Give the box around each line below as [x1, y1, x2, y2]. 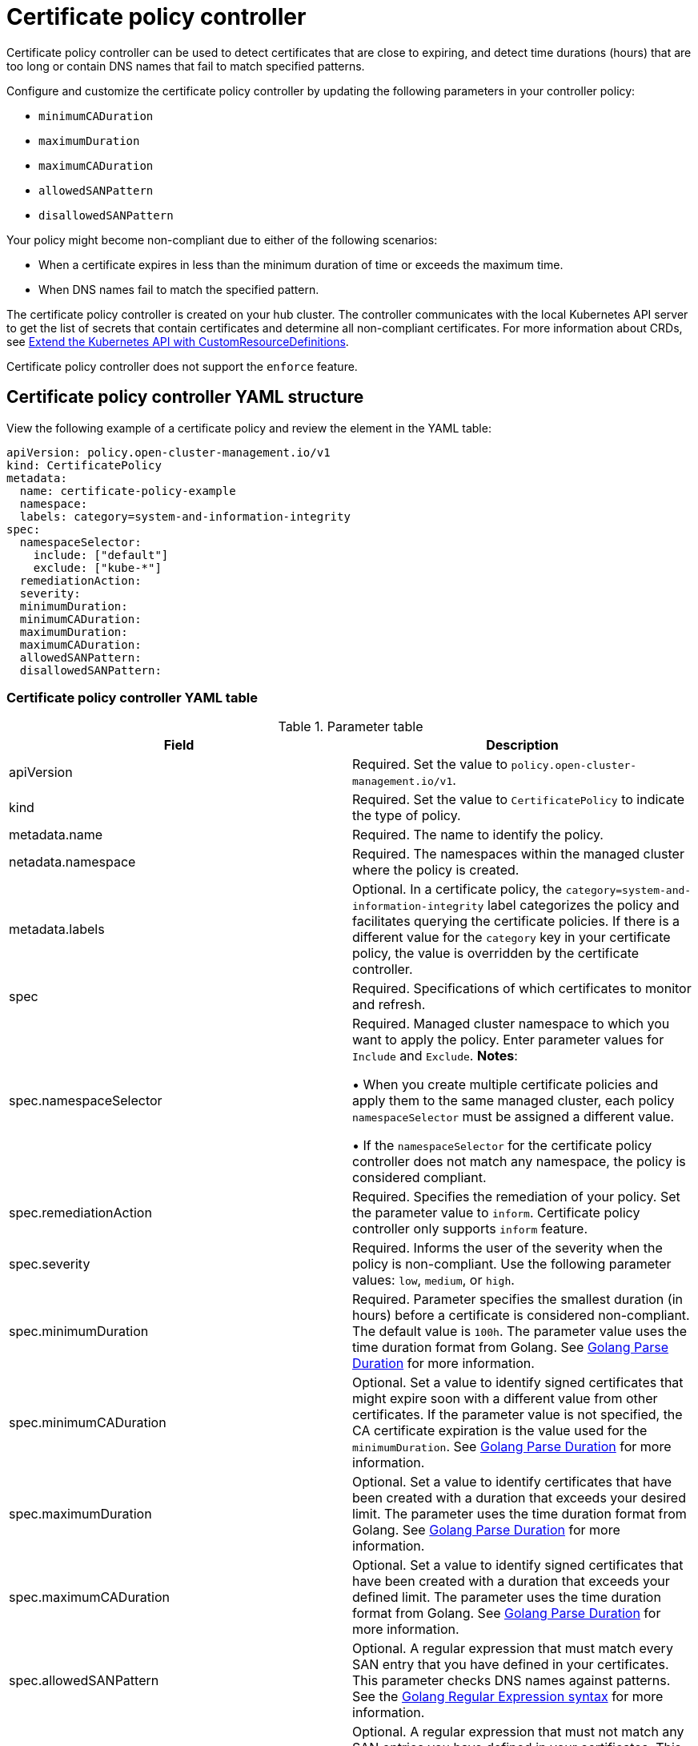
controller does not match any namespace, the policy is [352, 1153, 686, 1170]
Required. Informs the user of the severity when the [352, 1240, 663, 1257]
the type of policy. [352, 807, 461, 824]
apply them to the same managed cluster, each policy [352, 1092, 675, 1109]
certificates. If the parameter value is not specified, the [352, 1406, 683, 1423]
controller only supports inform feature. [352, 1221, 588, 1237]
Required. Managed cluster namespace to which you [352, 1016, 670, 1032]
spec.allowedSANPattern [9, 1672, 159, 1689]
